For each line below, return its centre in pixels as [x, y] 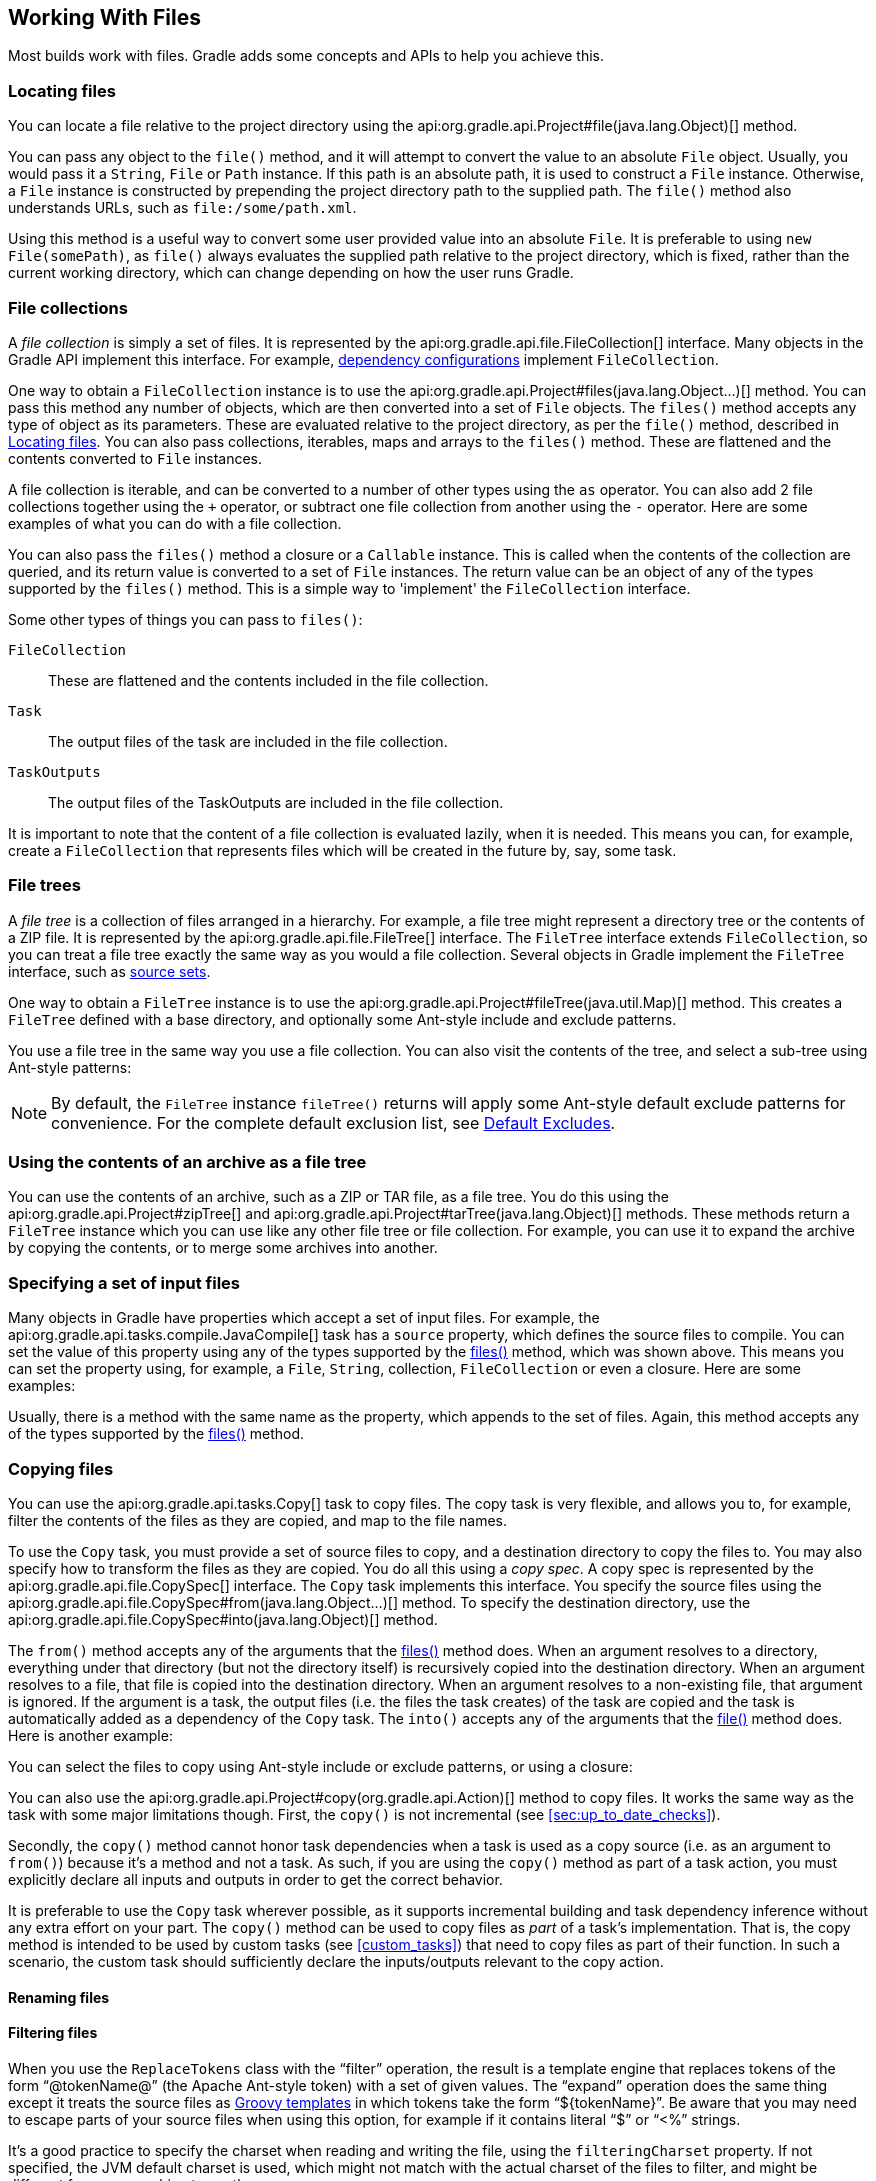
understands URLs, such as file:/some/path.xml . [182, 208]
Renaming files [59, 1997]
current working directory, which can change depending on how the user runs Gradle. [291, 273]
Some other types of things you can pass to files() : [185, 619]
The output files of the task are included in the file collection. [248, 741]
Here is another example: [90, 1735]
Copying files [61, 1468]
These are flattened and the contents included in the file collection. [268, 680]
